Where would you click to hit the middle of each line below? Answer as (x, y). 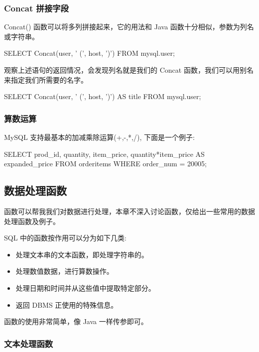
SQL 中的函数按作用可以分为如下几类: (65, 238)
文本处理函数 (29, 343)
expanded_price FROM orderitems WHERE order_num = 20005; (105, 164)
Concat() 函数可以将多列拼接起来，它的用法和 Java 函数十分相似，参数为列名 (129, 27)
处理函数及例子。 (32, 221)
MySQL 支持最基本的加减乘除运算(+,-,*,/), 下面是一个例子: (99, 137)
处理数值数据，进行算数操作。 (65, 271)
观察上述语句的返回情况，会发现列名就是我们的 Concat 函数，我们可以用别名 (129, 70)
